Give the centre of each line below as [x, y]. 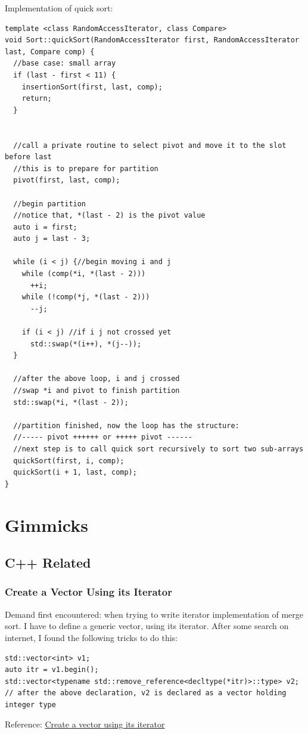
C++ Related [48, 563]
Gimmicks [46, 524]
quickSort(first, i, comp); [69, 461]
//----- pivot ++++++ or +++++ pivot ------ [103, 437]
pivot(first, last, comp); [67, 180]
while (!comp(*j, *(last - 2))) [86, 297]
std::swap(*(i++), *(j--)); [86, 344]
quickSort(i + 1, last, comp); [75, 473]
